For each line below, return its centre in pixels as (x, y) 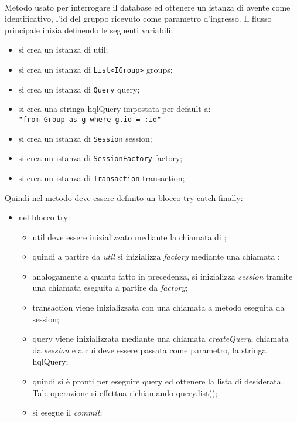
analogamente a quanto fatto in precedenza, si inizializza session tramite (163, 276)
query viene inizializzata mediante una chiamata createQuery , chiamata (161, 338)
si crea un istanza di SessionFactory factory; (100, 158)
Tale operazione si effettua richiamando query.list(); (125, 392)
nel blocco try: (44, 217)
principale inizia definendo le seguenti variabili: (89, 30)
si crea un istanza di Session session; (85, 138)
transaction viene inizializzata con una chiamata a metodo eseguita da (158, 307)
